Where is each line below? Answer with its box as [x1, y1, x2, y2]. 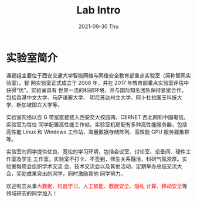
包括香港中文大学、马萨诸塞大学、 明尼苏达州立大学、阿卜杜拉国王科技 [6, 94, 177, 101]
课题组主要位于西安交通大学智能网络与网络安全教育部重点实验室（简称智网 [6, 71, 186, 79]
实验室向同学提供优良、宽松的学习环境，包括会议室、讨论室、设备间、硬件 [6, 148, 186, 155]
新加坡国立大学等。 [16, 101, 63, 108]
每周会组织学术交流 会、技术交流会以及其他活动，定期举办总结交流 [16, 162, 177, 170]
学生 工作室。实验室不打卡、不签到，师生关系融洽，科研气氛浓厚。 [21, 155, 182, 162]
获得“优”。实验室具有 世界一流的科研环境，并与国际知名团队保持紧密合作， [6, 86, 187, 94]
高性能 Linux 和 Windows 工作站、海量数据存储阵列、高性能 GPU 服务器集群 [6, 128, 189, 135]
